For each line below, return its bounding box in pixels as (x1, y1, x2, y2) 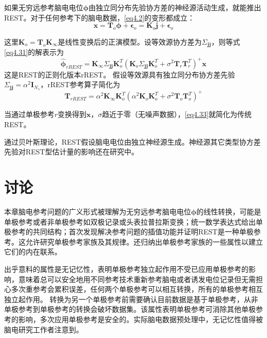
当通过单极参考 (4, 109, 54, 120)
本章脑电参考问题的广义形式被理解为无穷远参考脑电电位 (4, 206, 191, 216)
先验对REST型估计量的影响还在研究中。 (4, 146, 139, 157)
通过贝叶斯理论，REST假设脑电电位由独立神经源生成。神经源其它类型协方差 (4, 136, 261, 147)
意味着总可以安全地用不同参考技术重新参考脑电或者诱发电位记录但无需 (18, 273, 256, 284)
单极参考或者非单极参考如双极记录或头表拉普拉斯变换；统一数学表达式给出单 (4, 216, 263, 227)
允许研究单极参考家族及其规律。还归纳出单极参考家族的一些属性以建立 (25, 236, 263, 247)
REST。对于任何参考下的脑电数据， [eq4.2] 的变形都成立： (4, 12, 195, 23)
